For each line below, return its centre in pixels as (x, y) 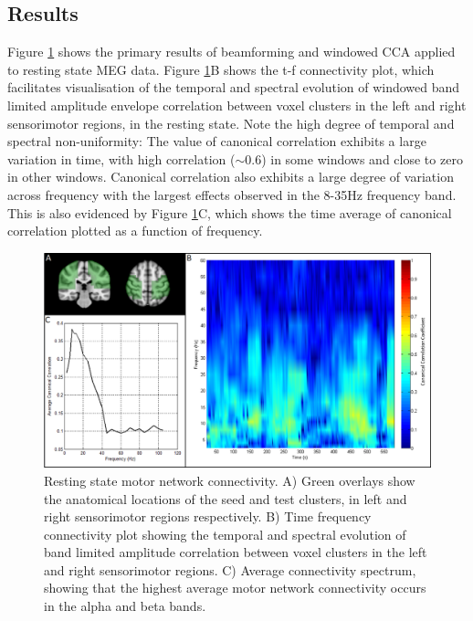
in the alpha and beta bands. (125, 606)
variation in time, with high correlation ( (121, 158)
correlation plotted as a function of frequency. (135, 231)
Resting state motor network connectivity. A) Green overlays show (230, 480)
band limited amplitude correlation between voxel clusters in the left (236, 552)
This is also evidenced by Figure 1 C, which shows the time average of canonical (230, 212)
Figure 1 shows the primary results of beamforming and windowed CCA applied (231, 52)
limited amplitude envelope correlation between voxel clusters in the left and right (237, 105)
